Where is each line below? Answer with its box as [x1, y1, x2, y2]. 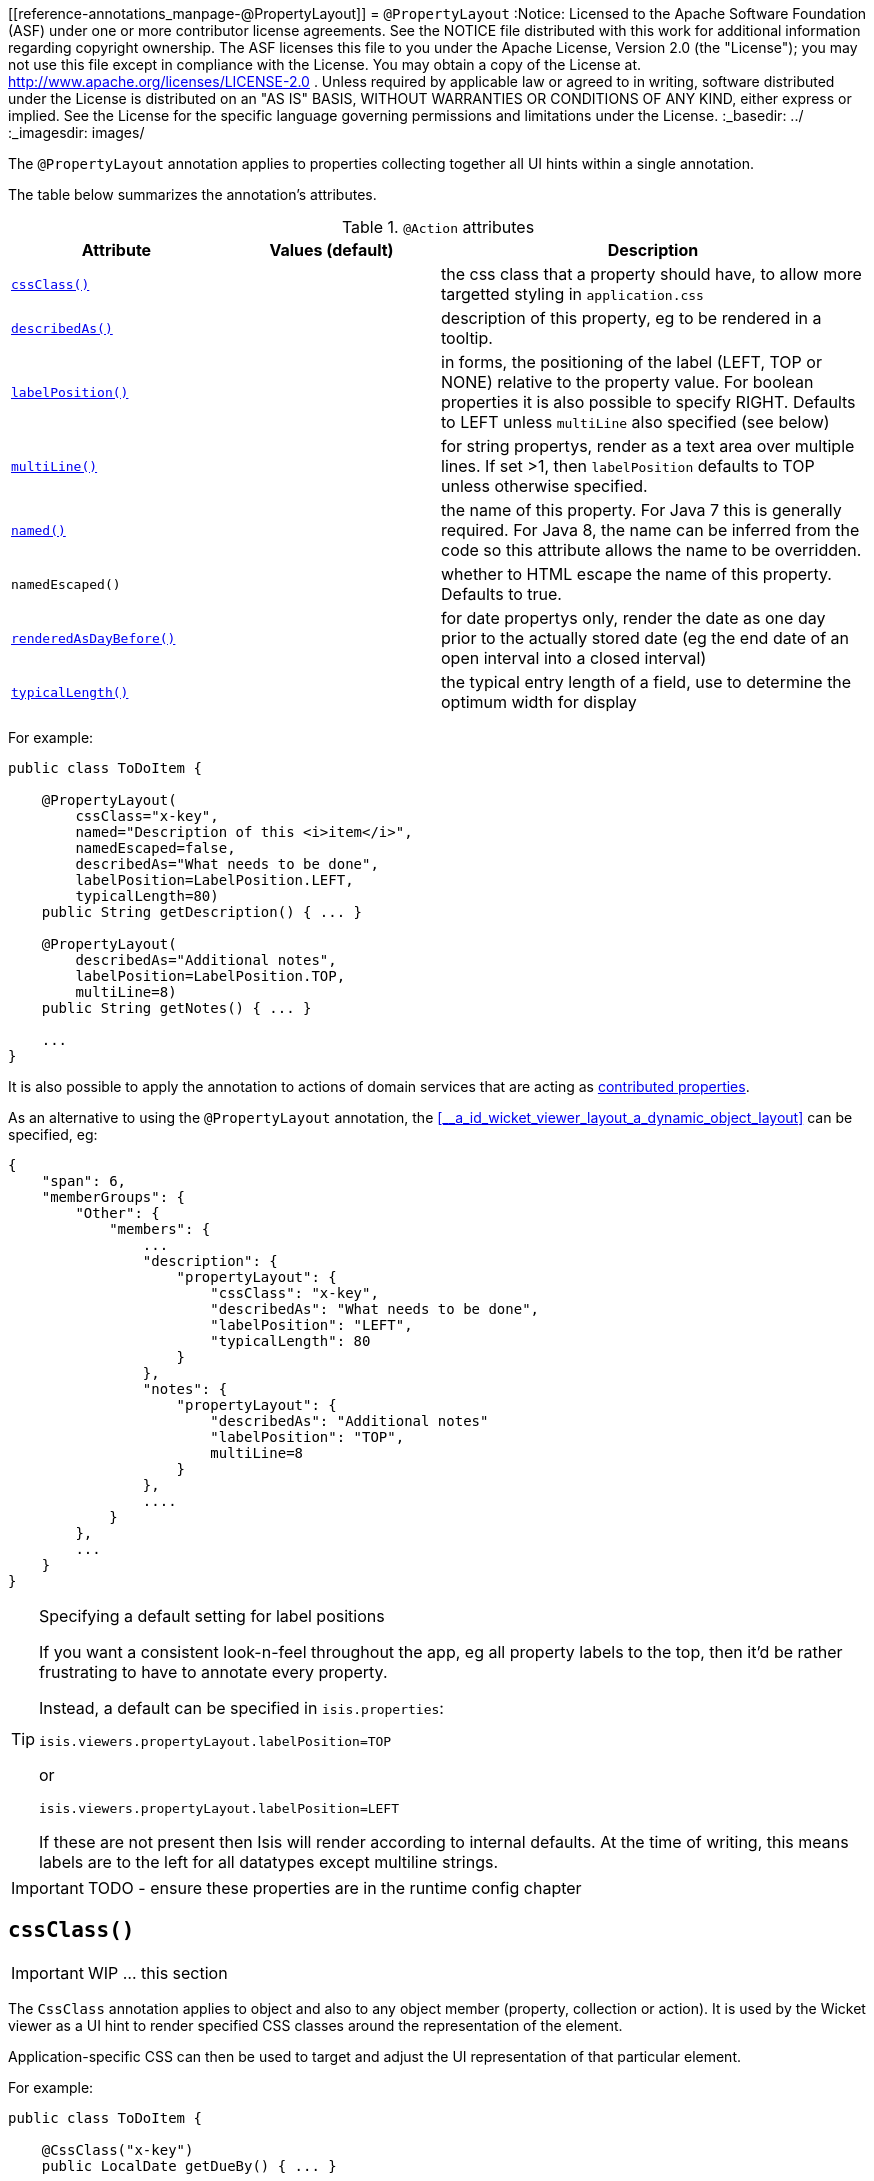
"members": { [109, 1221, 211, 1237]
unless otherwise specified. [441, 476, 648, 496]
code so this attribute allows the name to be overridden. [441, 540, 862, 560]
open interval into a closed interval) [441, 648, 707, 668]
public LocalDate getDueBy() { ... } [41, 2157, 337, 2174]
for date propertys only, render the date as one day [441, 608, 826, 628]
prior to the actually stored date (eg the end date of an [441, 628, 850, 648]
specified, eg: [8, 1126, 98, 1143]
